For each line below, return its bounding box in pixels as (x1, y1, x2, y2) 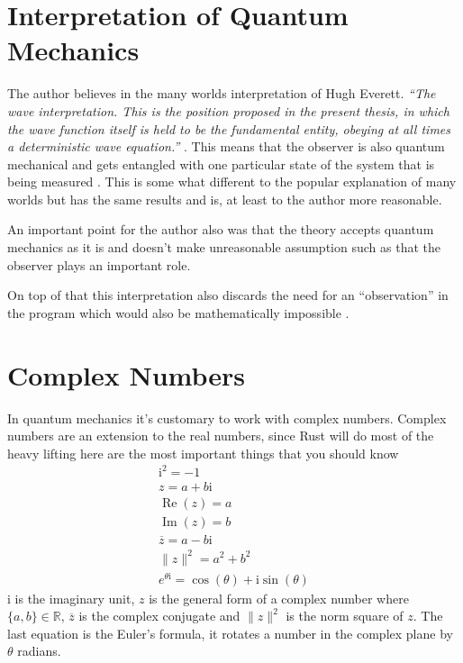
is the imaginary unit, (14, 588, 135, 607)
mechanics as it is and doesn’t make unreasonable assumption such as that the (7, 238, 440, 257)
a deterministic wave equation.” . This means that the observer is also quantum (7, 137, 445, 156)
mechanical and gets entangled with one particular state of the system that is (7, 154, 435, 173)
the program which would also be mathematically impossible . (7, 303, 350, 322)
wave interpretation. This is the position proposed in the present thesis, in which (7, 101, 449, 120)
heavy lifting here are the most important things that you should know (7, 443, 399, 462)
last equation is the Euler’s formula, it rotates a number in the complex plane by (7, 623, 453, 642)
